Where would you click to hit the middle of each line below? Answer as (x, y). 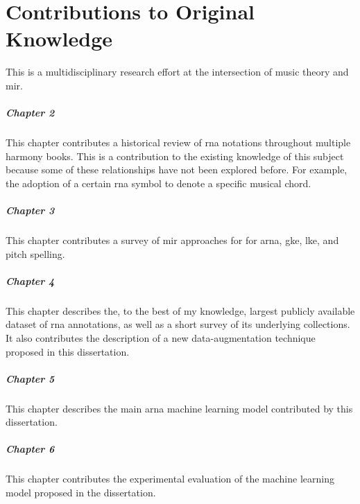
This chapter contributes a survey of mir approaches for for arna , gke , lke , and (172, 240)
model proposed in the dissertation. (81, 493)
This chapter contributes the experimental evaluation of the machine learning (170, 479)
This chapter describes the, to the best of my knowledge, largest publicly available (180, 310)
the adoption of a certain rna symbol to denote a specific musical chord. (158, 183)
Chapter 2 (30, 113)
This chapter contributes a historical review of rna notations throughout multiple (178, 142)
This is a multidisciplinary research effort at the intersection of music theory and (177, 72)
